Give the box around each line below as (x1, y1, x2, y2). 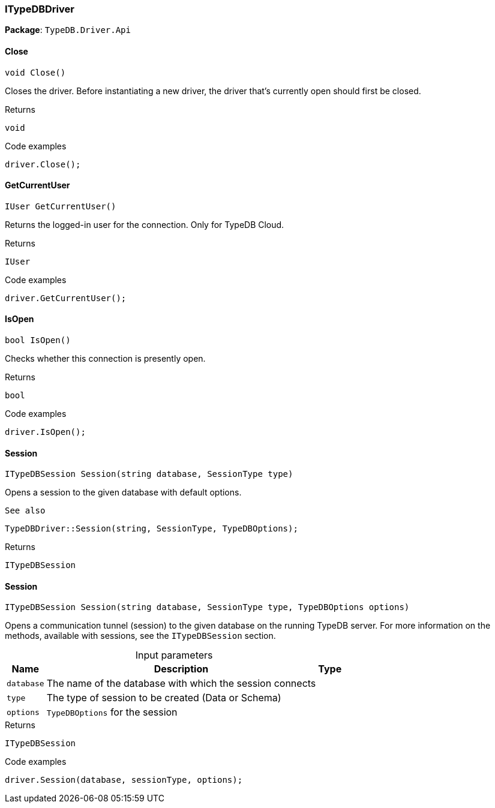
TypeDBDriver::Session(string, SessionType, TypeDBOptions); (5, 524, 298, 534)
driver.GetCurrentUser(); (5, 293, 127, 303)
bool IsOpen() (5, 335, 71, 346)
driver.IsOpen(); (5, 427, 86, 437)
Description (154, 663, 209, 675)
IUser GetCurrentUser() (5, 201, 116, 211)
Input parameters (135, 649, 213, 662)
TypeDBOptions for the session (46, 706, 178, 719)
